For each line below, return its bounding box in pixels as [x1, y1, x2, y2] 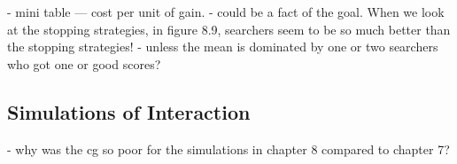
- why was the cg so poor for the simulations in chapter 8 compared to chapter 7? [7, 139, 450, 158]
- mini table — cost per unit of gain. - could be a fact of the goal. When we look [7, 3, 445, 20]
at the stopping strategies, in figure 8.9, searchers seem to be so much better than [7, 20, 451, 38]
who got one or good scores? [7, 54, 161, 73]
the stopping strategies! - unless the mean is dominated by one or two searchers [7, 37, 438, 56]
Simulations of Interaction [7, 98, 251, 125]
